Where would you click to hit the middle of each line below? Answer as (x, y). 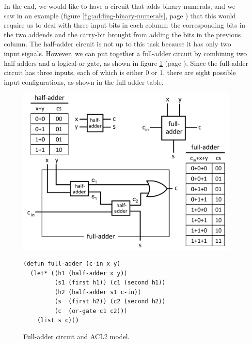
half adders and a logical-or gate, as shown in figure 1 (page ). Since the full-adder (126, 63)
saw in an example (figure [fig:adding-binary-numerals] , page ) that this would (120, 15)
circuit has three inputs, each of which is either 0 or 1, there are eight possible (120, 72)
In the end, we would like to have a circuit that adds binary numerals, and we (120, 6)
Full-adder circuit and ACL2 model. (77, 336)
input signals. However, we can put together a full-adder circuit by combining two (126, 53)
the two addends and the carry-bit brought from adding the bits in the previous (122, 34)
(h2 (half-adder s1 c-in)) (98, 292)
